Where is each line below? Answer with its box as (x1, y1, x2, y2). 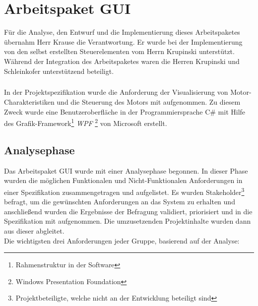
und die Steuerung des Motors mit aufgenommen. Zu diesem (57, 97, 241, 107)
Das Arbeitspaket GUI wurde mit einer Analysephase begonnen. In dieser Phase (4, 165, 248, 176)
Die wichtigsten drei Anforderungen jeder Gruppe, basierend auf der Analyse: (4, 235, 240, 245)
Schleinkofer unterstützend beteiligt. (4, 65, 114, 76)
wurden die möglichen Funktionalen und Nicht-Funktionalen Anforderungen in (4, 175, 243, 185)
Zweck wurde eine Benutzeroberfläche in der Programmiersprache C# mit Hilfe (4, 106, 246, 117)
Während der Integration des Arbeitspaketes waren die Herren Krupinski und (4, 56, 240, 66)
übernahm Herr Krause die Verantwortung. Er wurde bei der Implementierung (4, 36, 243, 47)
